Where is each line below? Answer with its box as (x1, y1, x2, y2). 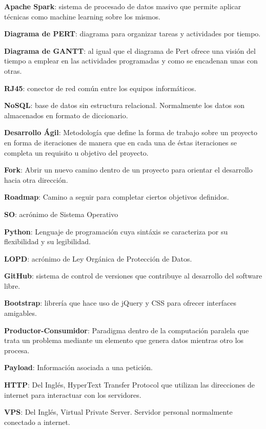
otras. (4, 65, 22, 76)
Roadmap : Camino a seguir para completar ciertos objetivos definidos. (4, 191, 229, 202)
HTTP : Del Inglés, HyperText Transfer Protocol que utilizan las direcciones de (4, 379, 255, 390)
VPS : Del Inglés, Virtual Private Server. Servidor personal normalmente (4, 406, 233, 417)
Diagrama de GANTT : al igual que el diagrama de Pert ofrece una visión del (4, 45, 256, 56)
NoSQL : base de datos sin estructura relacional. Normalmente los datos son (4, 100, 244, 111)
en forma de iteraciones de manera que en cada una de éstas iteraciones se (4, 137, 237, 147)
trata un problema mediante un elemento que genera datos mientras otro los (4, 335, 244, 346)
